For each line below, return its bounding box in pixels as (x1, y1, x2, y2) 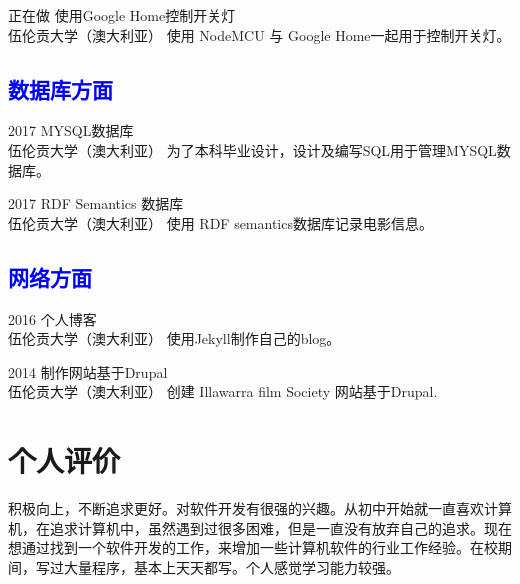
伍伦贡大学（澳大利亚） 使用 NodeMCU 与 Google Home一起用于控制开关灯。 (8, 24, 511, 45)
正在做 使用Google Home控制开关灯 (8, 5, 236, 25)
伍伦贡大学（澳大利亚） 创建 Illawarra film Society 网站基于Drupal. (8, 381, 438, 402)
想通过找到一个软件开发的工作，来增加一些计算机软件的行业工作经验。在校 (8, 537, 498, 558)
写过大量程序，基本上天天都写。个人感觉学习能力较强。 (35, 556, 400, 577)
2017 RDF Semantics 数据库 (8, 193, 184, 214)
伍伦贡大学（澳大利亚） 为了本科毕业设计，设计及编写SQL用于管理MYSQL (8, 139, 497, 160)
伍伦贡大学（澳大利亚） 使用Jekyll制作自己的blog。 (8, 328, 341, 349)
